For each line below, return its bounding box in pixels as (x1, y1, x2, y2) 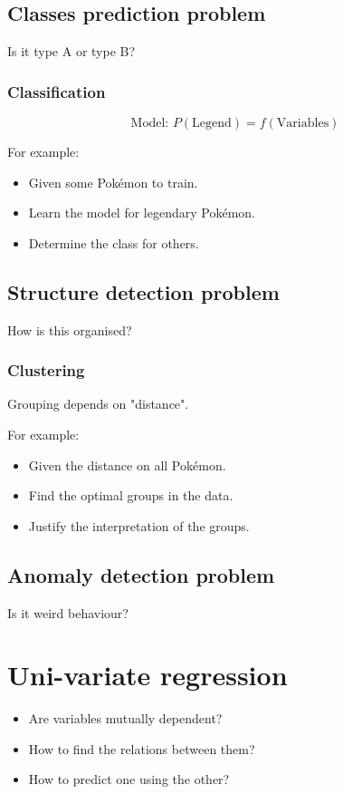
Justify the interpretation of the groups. (28, 516, 250, 535)
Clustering (7, 359, 85, 382)
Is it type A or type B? (7, 42, 136, 61)
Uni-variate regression (7, 656, 288, 693)
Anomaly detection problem (7, 560, 275, 588)
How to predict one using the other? (28, 770, 230, 789)
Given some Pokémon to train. (28, 172, 198, 191)
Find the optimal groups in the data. (28, 486, 233, 505)
